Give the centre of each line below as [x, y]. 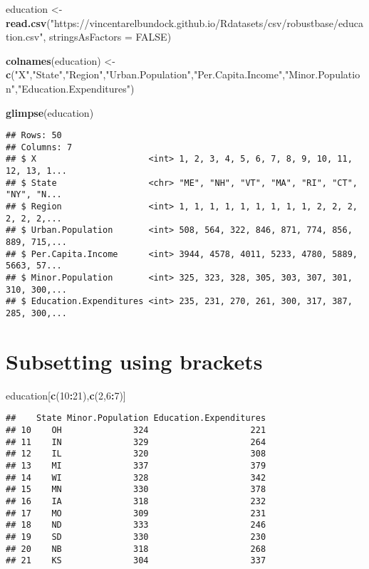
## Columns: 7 [39, 147]
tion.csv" [25, 37]
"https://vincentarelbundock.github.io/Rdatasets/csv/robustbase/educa [207, 22]
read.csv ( [28, 22]
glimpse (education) [50, 112]
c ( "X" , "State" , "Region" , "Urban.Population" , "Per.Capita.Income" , [146, 74]
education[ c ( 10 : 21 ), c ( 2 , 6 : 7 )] [66, 395]
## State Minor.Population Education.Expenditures [136, 418]
